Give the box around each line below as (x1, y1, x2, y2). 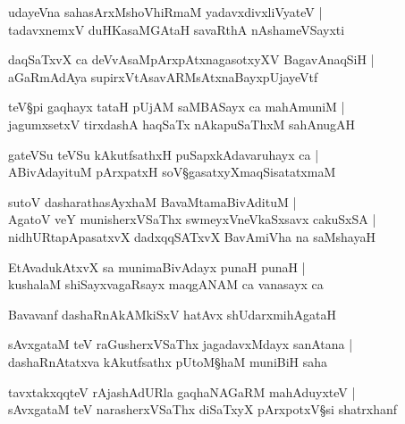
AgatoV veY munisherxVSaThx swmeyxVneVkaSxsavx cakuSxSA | (8, 210, 376, 229)
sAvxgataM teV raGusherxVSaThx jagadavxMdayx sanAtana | (8, 335, 353, 353)
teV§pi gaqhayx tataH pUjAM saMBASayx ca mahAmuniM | (8, 97, 345, 116)
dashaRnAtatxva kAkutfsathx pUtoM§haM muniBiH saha (8, 352, 328, 370)
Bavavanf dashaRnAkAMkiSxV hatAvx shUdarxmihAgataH (8, 304, 336, 323)
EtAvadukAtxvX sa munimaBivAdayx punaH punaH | (8, 257, 306, 276)
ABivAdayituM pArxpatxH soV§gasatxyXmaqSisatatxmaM (8, 162, 336, 181)
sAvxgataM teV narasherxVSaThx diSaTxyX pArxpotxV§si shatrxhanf (8, 400, 398, 419)
